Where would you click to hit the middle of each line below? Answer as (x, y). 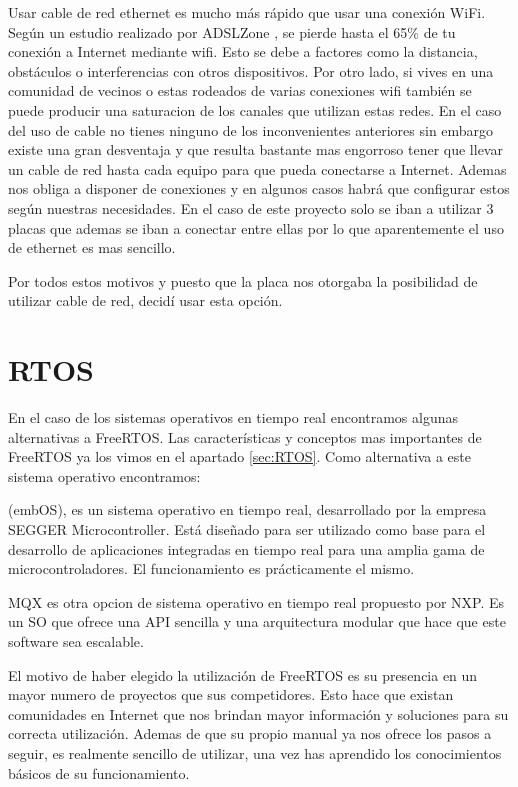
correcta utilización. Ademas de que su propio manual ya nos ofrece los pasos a (250, 733)
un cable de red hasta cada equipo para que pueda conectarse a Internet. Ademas (257, 168)
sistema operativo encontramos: (104, 475)
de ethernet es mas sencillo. (92, 247)
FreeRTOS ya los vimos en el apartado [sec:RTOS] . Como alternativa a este (239, 456)
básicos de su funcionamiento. (99, 772)
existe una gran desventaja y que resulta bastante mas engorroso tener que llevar (255, 149)
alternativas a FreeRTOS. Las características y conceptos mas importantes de (245, 436)
